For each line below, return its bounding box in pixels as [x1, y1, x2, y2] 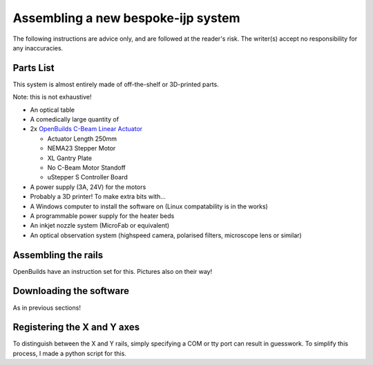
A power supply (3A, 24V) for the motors [30, 183, 146, 191]
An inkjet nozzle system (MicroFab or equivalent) [30, 221, 170, 230]
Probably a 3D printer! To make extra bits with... [30, 193, 166, 201]
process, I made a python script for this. [12, 349, 127, 357]
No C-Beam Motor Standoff [47, 163, 126, 172]
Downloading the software [12, 285, 130, 297]
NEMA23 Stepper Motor [47, 144, 116, 152]
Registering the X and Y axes [12, 322, 140, 333]
